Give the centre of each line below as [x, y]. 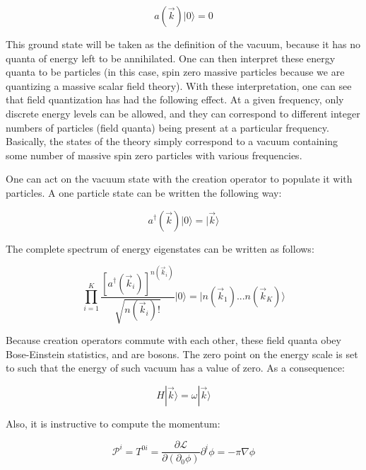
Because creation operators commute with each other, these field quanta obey [173, 339]
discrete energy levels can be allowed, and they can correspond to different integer [183, 113]
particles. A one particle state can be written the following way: [144, 192]
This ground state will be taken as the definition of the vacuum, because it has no [183, 44]
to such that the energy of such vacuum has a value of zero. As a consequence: [175, 368]
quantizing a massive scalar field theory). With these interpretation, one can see [179, 85]
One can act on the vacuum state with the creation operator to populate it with [179, 179]
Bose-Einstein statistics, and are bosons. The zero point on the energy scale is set [182, 354]
